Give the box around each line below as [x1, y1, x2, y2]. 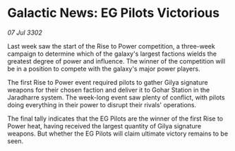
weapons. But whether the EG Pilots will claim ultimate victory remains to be [7, 129, 228, 138]
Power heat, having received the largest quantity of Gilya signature [7, 121, 202, 130]
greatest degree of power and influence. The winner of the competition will [7, 56, 226, 65]
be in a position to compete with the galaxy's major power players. [7, 64, 200, 73]
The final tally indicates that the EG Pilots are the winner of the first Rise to [7, 114, 224, 123]
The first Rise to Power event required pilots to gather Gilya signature [7, 78, 208, 86]
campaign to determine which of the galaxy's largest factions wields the [7, 49, 217, 58]
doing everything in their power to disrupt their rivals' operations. [7, 100, 196, 109]
